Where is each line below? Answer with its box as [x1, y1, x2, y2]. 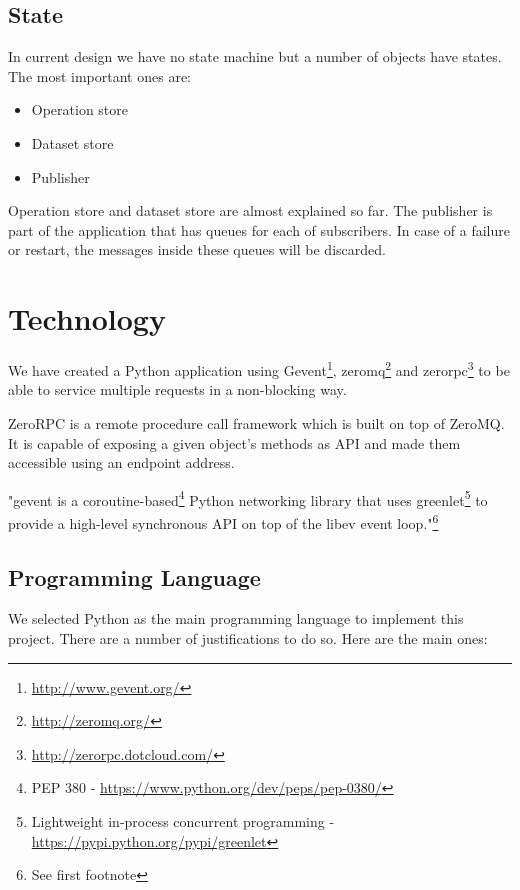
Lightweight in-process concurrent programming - [31, 810, 335, 831]
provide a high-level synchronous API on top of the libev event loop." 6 [8, 509, 439, 533]
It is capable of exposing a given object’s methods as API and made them [8, 432, 461, 453]
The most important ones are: [8, 65, 191, 86]
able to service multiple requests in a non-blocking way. [8, 379, 347, 400]
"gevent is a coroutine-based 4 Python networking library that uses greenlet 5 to [8, 486, 488, 510]
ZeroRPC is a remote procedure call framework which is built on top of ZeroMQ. [8, 412, 505, 433]
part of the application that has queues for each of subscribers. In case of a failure [8, 219, 510, 240]
